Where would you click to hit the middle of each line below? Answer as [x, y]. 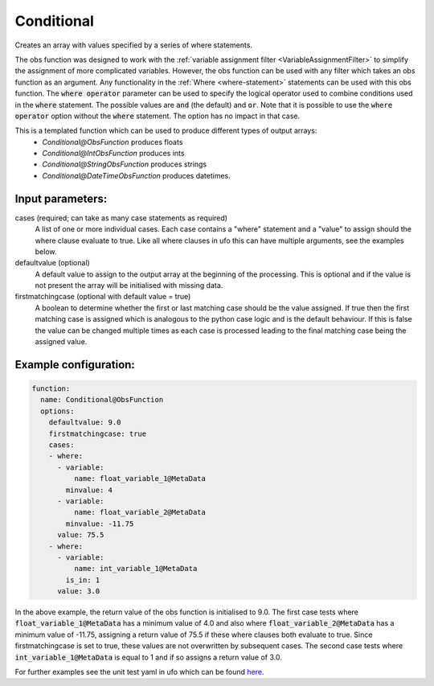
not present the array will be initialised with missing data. [129, 285]
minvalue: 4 [89, 490]
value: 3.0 [79, 592]
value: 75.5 [81, 535]
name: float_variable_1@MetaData [140, 479]
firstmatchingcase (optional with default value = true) [103, 297]
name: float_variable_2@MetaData [140, 512]
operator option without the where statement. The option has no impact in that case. [158, 116]
